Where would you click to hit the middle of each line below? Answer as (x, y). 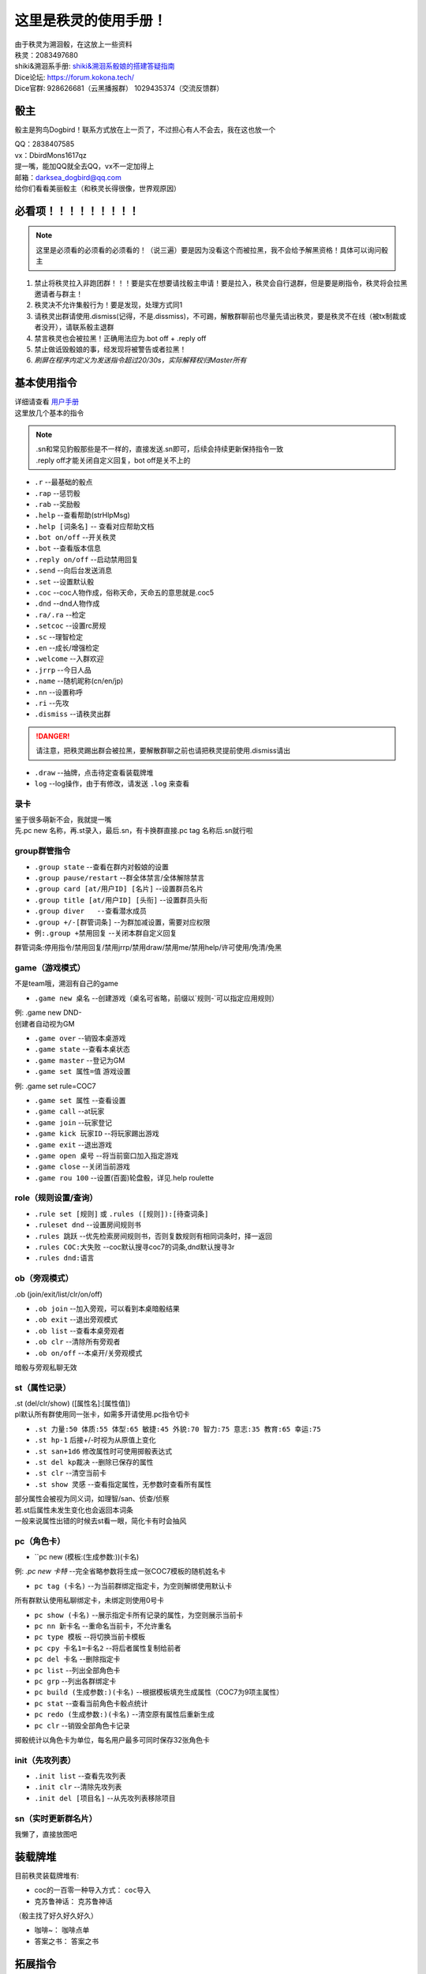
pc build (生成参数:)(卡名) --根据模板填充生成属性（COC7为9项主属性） (159, 1692)
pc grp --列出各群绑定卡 (75, 1681)
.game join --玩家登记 (73, 1122)
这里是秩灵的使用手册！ (91, 21)
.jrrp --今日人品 (63, 670)
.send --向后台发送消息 (73, 570)
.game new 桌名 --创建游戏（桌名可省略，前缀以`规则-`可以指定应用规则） (157, 998)
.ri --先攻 (52, 703)
